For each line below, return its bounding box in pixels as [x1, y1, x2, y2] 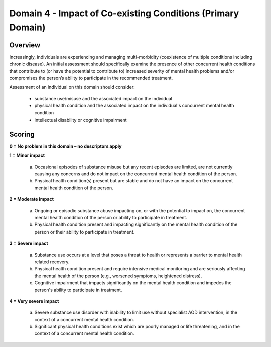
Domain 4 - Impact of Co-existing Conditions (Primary [9, 8, 239, 19]
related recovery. [34, 259, 70, 265]
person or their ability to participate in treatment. [34, 228, 135, 235]
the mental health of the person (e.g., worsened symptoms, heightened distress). [34, 273, 202, 279]
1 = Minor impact [9, 152, 45, 158]
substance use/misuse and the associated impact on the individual [34, 95, 173, 101]
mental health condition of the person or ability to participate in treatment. [34, 215, 188, 221]
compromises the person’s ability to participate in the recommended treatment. [9, 75, 173, 81]
